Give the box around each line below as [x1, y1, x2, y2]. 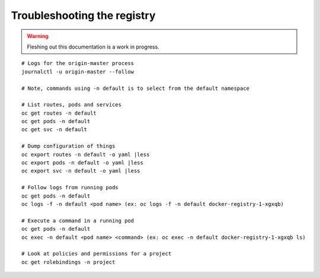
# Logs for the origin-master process [21, 60, 135, 67]
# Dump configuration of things [21, 143, 116, 150]
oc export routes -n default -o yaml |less [21, 151, 150, 158]
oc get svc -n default [21, 126, 88, 133]
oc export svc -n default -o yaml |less [21, 167, 140, 174]
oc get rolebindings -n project [21, 258, 116, 266]
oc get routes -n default [21, 109, 97, 117]
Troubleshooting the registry [11, 9, 156, 22]
